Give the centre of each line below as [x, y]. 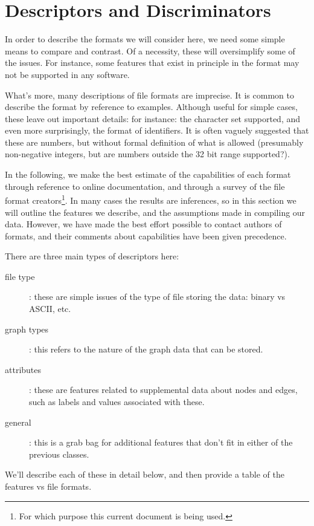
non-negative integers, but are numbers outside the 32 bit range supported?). [147, 154]
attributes [23, 369]
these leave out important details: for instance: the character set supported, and [153, 118]
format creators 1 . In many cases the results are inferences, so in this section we [151, 199]
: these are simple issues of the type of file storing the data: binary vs [157, 297]
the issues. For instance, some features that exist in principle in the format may [152, 63]
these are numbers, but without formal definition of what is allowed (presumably [154, 142]
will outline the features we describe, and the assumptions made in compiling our [155, 212]
